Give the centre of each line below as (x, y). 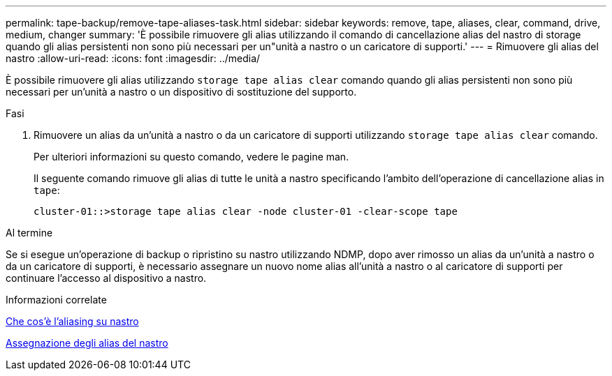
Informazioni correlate (56, 300)
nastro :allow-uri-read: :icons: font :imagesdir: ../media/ (133, 58)
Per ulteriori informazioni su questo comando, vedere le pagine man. (191, 157)
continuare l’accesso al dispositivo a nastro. (106, 278)
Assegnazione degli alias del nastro (87, 343)
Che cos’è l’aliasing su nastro (72, 321)
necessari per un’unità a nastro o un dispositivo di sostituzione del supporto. (181, 92)
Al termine (29, 233)
